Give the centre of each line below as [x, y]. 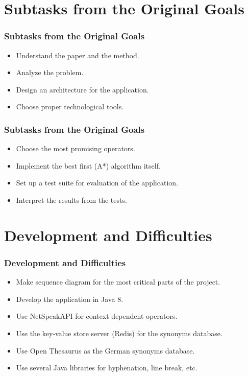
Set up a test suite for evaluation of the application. [97, 183]
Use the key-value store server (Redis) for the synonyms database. [119, 333]
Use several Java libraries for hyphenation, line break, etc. [107, 368]
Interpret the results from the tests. [71, 199]
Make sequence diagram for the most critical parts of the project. [118, 282]
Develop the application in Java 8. [70, 299]
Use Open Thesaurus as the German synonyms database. [105, 350]
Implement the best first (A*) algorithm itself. [88, 165]
